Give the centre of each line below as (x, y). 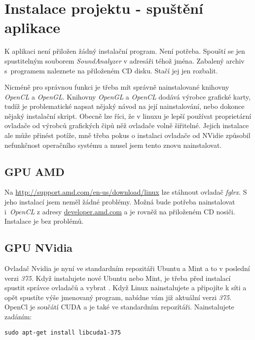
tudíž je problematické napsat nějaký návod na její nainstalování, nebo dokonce (125, 106)
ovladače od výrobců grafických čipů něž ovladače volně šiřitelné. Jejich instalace (127, 125)
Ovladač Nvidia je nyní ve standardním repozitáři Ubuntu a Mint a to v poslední (127, 268)
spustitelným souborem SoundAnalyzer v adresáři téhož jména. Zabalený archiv (125, 60)
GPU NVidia (38, 248)
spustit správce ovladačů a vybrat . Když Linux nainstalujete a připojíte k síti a (126, 288)
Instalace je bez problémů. (44, 221)
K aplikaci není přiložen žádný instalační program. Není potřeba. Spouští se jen (125, 51)
